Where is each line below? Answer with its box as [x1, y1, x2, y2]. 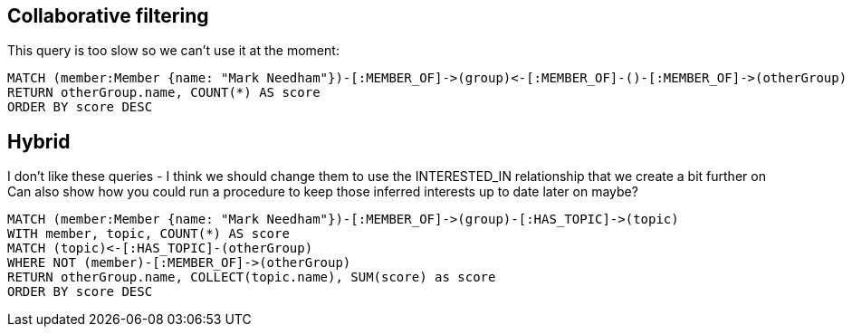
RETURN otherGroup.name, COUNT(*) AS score [7, 85, 321, 100]
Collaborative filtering [7, 5, 209, 27]
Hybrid [7, 129, 71, 153]
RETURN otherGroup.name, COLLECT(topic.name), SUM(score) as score [7, 270, 496, 285]
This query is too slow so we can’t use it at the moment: [7, 43, 340, 59]
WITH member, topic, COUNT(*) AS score [7, 226, 290, 242]
